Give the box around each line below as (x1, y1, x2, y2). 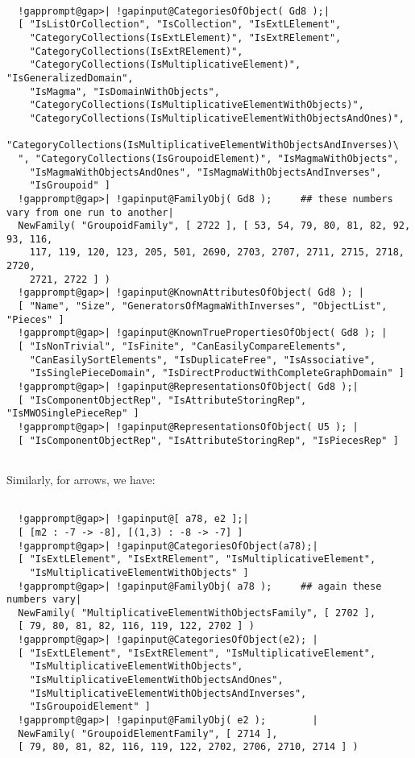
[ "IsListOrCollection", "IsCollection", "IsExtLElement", (18, 19, 342, 31)
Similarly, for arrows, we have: (6, 470, 156, 487)
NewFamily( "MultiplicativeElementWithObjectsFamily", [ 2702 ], (18, 607, 376, 619)
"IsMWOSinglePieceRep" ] (6, 408, 139, 420)
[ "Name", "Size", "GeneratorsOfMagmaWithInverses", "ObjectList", (18, 300, 388, 313)
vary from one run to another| (6, 206, 174, 218)
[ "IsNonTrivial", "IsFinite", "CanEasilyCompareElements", (18, 341, 347, 353)
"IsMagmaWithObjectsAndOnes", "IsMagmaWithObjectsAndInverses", (29, 166, 382, 178)
